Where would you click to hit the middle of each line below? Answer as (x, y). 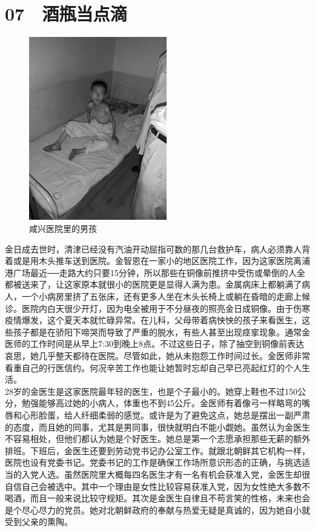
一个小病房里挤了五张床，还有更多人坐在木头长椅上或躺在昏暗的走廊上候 (166, 296)
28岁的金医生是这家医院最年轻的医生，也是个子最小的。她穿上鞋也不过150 (151, 391)
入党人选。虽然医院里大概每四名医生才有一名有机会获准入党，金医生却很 (166, 474)
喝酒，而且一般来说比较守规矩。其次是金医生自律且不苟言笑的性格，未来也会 (157, 498)
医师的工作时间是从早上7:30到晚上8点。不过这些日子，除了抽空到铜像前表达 (154, 344)
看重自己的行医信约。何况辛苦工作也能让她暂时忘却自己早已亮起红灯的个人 (153, 367)
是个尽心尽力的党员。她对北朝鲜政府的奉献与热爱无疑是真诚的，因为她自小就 (157, 510)
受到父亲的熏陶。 (39, 522)
